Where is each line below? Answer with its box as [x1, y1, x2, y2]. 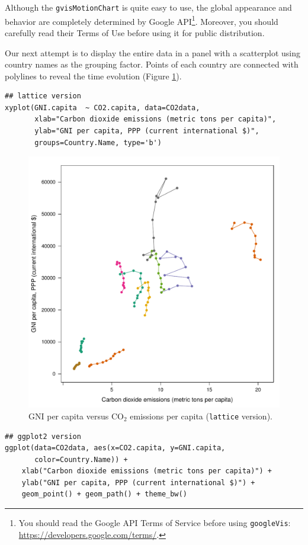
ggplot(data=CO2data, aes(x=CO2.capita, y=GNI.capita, [5, 444, 226, 453]
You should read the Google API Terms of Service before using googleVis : [18, 517, 291, 529]
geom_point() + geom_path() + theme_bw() [21, 490, 187, 499]
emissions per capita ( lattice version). [130, 409, 272, 422]
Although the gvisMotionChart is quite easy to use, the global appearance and [5, 1, 292, 13]
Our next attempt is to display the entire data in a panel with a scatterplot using [5, 46, 300, 59]
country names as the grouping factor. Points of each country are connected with [5, 58, 299, 70]
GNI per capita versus [28, 409, 109, 422]
